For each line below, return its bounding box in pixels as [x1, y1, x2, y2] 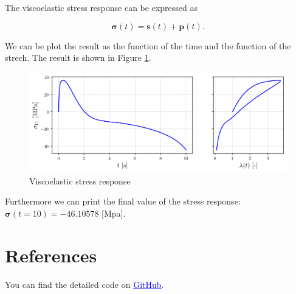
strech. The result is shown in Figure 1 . [5, 51, 151, 64]
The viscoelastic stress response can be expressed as [5, 1, 198, 13]
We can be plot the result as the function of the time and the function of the [5, 39, 291, 52]
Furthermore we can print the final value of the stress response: [5, 195, 241, 208]
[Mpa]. [102, 206, 126, 219]
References [5, 242, 97, 267]
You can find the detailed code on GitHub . [5, 278, 164, 290]
